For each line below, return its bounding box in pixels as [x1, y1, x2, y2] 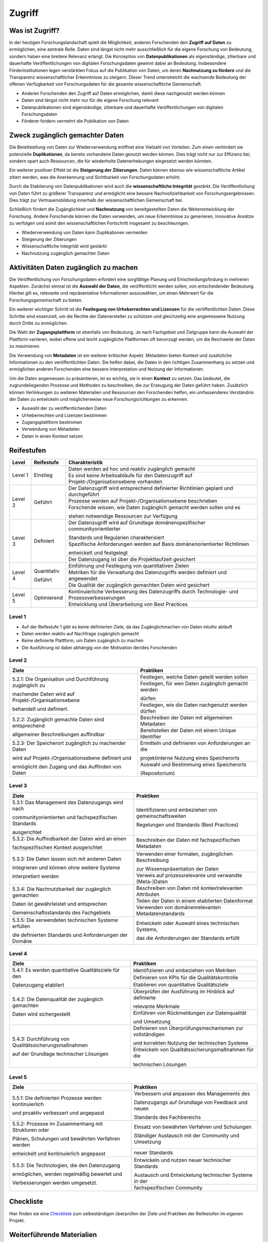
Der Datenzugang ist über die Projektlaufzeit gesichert [68, 555, 196, 562]
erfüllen [12, 923, 31, 930]
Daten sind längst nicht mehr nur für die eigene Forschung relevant [21, 97, 159, 103]
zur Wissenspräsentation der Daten [136, 865, 219, 872]
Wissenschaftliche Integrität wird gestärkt [21, 243, 107, 249]
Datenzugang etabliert [12, 982, 65, 989]
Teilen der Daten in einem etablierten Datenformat [136, 897, 253, 904]
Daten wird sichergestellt [12, 1010, 70, 1017]
